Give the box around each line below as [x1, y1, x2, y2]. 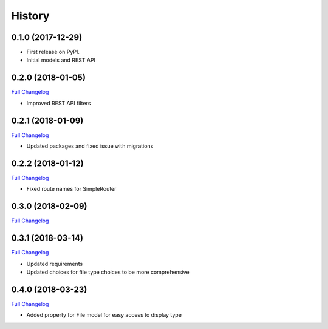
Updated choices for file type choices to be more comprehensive [26, 268, 190, 276]
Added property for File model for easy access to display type [26, 311, 182, 319]
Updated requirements [26, 260, 83, 267]
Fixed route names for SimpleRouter [26, 185, 117, 193]
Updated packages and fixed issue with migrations [26, 142, 154, 150]
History [11, 9, 50, 22]
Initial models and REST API [26, 56, 96, 64]
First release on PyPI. [26, 48, 80, 56]
